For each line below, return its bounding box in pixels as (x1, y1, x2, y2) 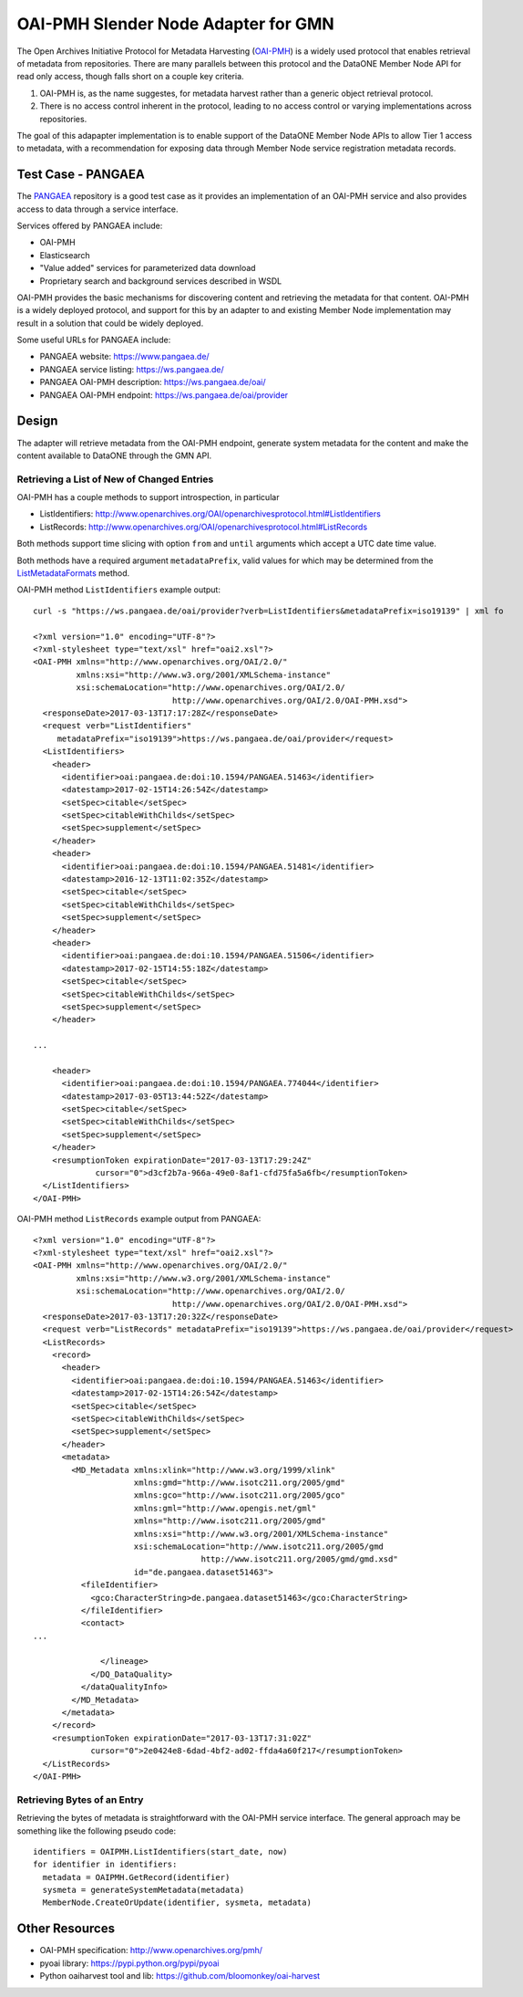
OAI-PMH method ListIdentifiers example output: (16, 584, 220, 595)
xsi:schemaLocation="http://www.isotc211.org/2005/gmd (133, 1541, 385, 1552)
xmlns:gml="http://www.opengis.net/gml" (133, 1502, 317, 1513)
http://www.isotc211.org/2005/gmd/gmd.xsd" (200, 1554, 398, 1564)
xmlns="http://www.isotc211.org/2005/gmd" (133, 1516, 327, 1526)
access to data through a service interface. (16, 204, 179, 214)
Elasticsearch (39, 249, 90, 260)
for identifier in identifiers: (33, 1859, 178, 1870)
